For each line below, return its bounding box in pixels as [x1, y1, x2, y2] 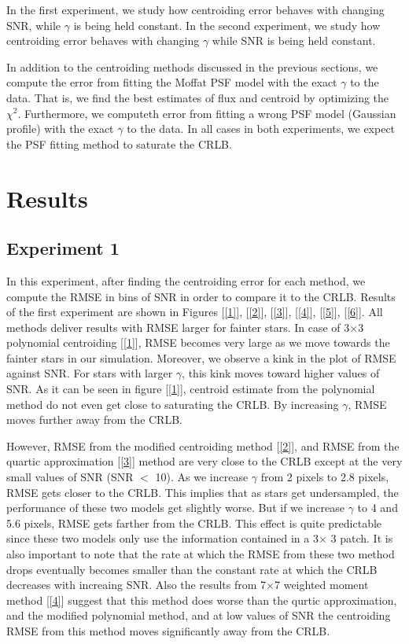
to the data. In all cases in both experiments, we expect [127, 120, 396, 137]
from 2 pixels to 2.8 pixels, [260, 469, 389, 485]
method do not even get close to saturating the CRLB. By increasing [6, 396, 339, 412]
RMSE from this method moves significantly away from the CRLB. [6, 622, 330, 638]
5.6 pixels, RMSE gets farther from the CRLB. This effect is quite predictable [6, 514, 382, 531]
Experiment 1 [6, 236, 120, 260]
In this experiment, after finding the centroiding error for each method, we [6, 272, 366, 289]
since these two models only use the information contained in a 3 [6, 530, 319, 546]
